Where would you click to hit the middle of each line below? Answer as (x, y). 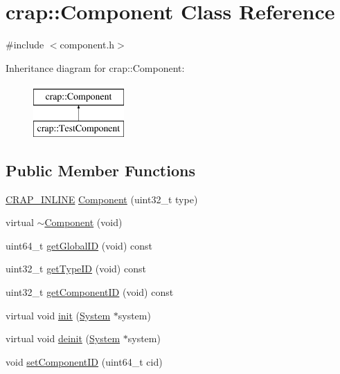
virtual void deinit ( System (63, 338)
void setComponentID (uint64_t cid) (84, 361)
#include (25, 45)
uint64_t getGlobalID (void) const (79, 245)
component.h (87, 45)
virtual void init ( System (58, 315)
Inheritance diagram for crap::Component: (95, 67)
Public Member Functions (100, 170)
